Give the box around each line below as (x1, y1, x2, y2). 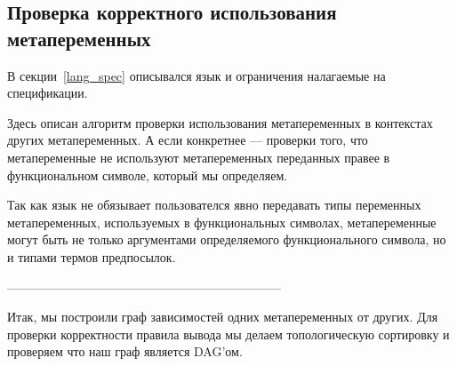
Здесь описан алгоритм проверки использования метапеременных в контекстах (7, 113, 433, 131)
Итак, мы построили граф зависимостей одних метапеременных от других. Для (7, 307, 438, 326)
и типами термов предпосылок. (7, 247, 176, 266)
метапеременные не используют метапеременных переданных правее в (7, 147, 390, 166)
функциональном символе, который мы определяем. (7, 165, 288, 184)
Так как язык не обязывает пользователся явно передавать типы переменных (7, 195, 421, 214)
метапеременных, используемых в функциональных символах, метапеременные (7, 212, 437, 231)
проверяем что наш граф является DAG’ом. (7, 342, 243, 361)
